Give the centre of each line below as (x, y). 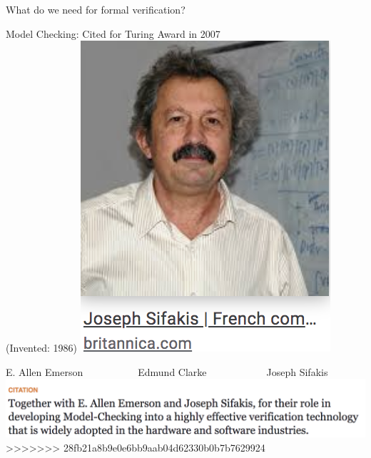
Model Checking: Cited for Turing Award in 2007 (113, 33)
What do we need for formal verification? (96, 9)
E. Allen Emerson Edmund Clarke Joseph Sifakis (167, 371)
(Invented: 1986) (41, 348)
